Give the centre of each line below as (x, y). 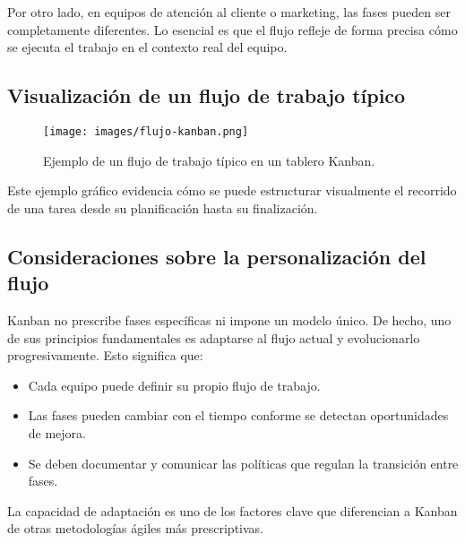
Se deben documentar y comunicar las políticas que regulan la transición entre (243, 463)
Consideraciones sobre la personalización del (217, 256)
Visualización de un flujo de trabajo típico (207, 95)
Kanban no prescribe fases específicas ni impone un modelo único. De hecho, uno (229, 320)
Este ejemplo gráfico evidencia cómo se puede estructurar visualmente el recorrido (232, 190)
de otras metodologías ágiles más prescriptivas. (135, 528)
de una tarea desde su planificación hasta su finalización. (163, 207)
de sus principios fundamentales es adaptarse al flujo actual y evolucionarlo (214, 337)
